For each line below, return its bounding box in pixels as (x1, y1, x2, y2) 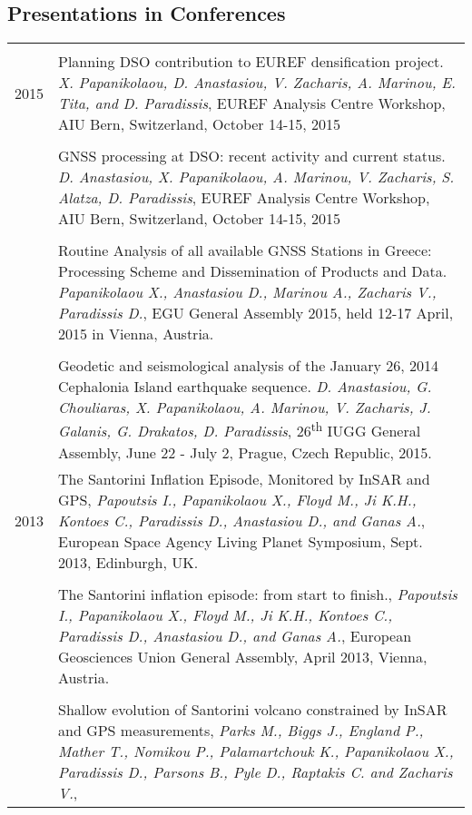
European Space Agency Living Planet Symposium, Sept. (58, 530, 423, 552)
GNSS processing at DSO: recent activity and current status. (58, 145, 446, 167)
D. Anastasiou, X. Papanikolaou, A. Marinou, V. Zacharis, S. (58, 166, 455, 188)
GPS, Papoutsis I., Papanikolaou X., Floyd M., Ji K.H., (58, 488, 417, 510)
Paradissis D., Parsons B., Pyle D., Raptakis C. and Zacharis (58, 761, 453, 782)
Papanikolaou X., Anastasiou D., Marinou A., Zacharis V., (58, 281, 437, 303)
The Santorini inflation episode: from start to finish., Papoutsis (58, 583, 457, 604)
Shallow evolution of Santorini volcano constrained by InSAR (58, 698, 447, 720)
